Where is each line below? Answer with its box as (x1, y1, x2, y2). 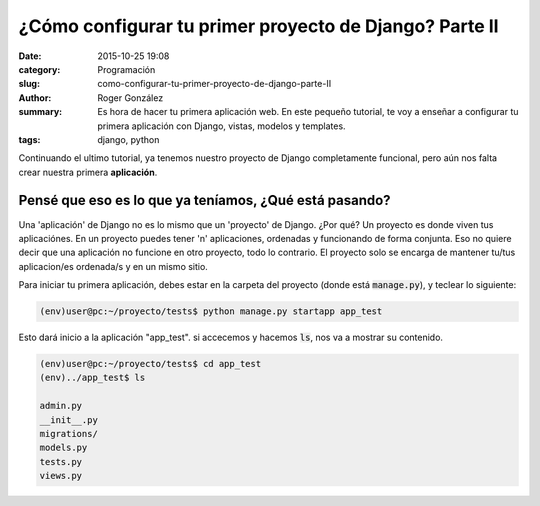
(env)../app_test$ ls (39, 372, 146, 384)
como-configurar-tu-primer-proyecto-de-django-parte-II (97, 78, 332, 90)
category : (18, 63, 61, 75)
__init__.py (39, 414, 99, 425)
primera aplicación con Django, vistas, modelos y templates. (97, 120, 346, 132)
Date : (18, 50, 42, 62)
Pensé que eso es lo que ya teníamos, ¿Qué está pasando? (18, 192, 391, 209)
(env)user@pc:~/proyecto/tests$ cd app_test (39, 358, 262, 370)
